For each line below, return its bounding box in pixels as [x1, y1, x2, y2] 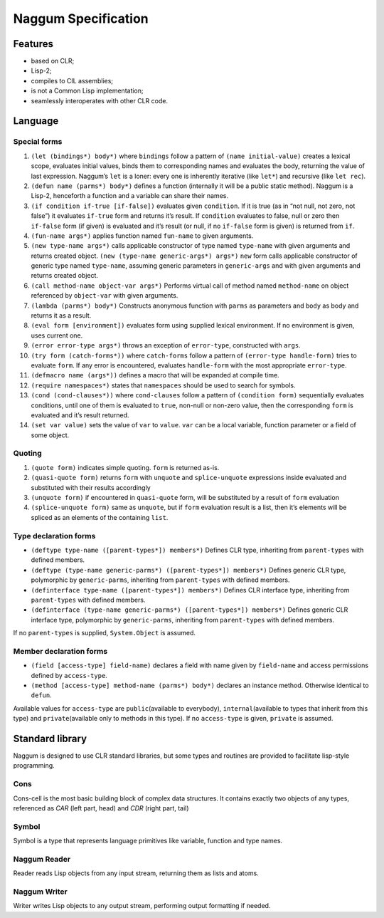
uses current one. [31, 331, 83, 340]
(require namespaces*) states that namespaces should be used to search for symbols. [31, 381, 296, 390]
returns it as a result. [31, 311, 92, 320]
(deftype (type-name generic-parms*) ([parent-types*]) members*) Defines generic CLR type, [31, 565, 346, 574]
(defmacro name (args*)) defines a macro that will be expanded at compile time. [31, 371, 280, 380]
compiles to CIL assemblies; [31, 76, 114, 85]
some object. [31, 431, 70, 439]
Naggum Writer [13, 887, 68, 897]
